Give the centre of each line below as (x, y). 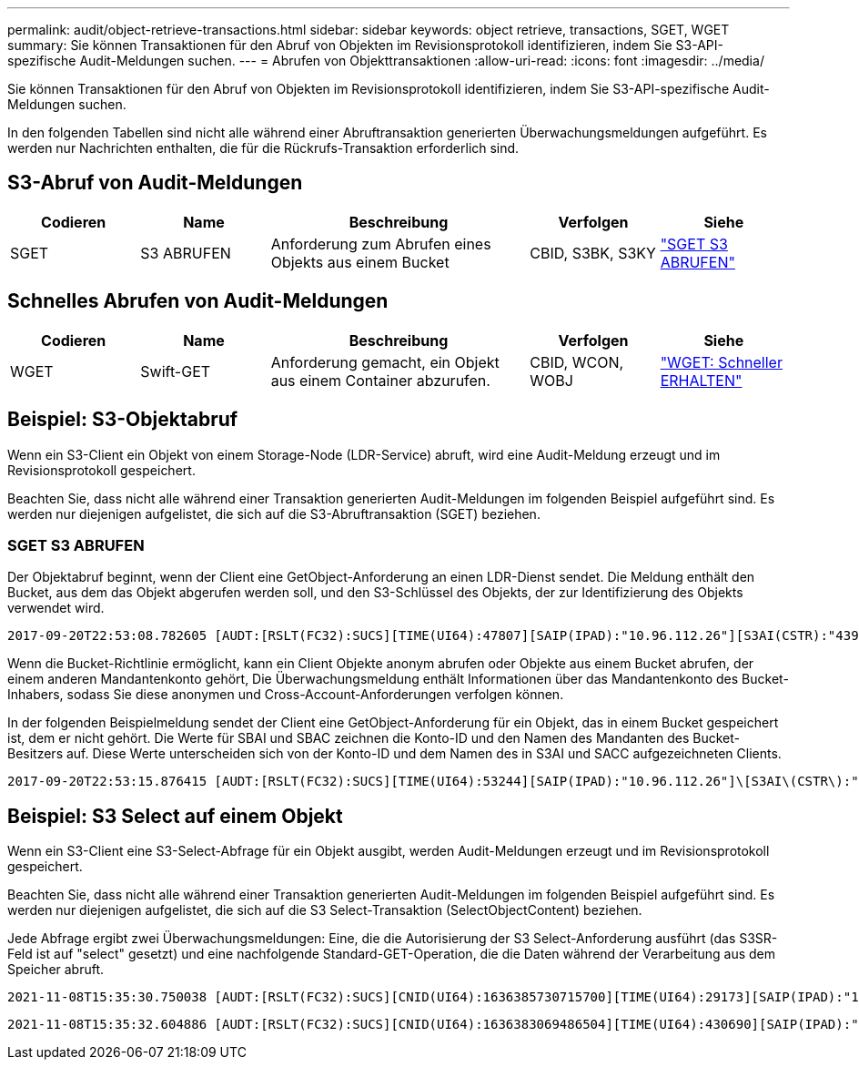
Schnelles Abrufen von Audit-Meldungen (198, 301)
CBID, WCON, (577, 362)
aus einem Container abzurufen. (380, 380)
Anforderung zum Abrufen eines (381, 244)
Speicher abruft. (56, 970)
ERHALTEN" (701, 380)
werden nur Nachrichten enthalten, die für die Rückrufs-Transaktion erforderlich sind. (263, 148)
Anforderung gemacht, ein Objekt (385, 362)
